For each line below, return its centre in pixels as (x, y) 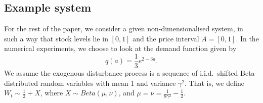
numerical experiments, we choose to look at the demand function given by (120, 48)
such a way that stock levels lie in (56, 38)
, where (52, 93)
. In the (247, 38)
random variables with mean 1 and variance (108, 83)
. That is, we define (214, 83)
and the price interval (166, 38)
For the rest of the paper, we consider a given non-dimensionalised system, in (124, 29)
